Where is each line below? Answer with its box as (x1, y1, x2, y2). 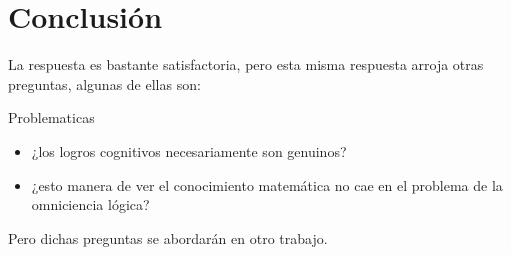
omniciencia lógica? (31, 194, 150, 215)
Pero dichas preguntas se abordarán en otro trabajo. (8, 227, 328, 248)
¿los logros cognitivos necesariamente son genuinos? (31, 140, 347, 161)
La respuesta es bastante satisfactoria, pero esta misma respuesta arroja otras (8, 54, 484, 75)
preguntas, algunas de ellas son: (8, 73, 201, 94)
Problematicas (8, 107, 95, 128)
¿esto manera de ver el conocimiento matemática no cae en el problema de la (31, 174, 503, 195)
